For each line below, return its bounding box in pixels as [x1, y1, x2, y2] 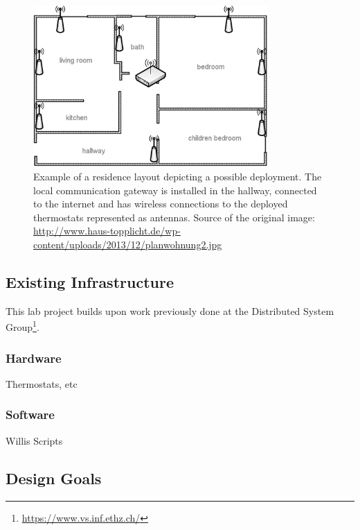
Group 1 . [6, 318, 39, 334]
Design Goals [6, 467, 102, 488]
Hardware [6, 349, 62, 366]
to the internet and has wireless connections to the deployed [33, 196, 288, 211]
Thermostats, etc [6, 376, 78, 391]
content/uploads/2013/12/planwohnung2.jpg [33, 237, 222, 252]
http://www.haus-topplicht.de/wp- [33, 223, 181, 238]
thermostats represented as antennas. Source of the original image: [33, 210, 315, 224]
